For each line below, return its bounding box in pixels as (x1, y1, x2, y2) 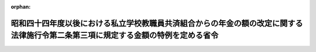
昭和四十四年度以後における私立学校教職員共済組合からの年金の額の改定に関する (11, 18, 303, 28)
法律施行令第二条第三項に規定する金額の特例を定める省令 (11, 31, 219, 40)
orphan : (11, 3, 31, 10)
